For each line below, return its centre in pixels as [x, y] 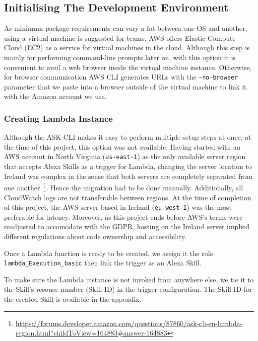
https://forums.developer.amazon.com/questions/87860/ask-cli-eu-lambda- [129, 323]
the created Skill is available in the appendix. [73, 298]
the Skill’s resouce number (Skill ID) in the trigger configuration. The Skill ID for [128, 289]
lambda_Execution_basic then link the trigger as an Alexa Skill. [103, 263]
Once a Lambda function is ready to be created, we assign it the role [109, 253]
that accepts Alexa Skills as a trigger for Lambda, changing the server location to [128, 166]
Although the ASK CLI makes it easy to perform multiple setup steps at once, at [128, 137]
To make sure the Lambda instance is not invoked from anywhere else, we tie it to [129, 279]
